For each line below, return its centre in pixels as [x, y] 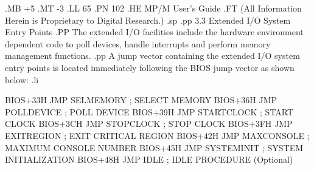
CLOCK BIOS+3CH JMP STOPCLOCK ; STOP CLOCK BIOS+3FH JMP [149, 124]
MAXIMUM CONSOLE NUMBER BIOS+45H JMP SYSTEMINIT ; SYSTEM [154, 147]
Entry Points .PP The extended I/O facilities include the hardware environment [154, 32]
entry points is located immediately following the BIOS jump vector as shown [150, 67]
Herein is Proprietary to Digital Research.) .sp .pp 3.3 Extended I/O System [148, 20]
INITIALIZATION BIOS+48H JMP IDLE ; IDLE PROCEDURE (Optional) [149, 159]
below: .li [22, 79]
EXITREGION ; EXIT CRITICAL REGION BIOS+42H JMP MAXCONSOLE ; [157, 135]
